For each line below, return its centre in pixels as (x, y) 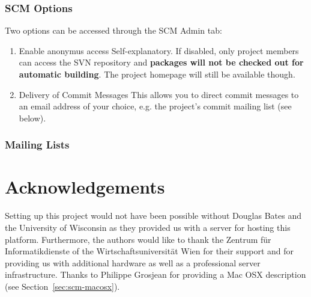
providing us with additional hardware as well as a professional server (133, 262)
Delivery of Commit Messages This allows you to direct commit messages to (159, 94)
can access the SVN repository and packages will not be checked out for (161, 62)
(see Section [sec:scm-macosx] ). (62, 286)
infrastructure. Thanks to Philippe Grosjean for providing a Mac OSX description (155, 274)
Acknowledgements (85, 187)
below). (32, 118)
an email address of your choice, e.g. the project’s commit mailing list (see (155, 106)
